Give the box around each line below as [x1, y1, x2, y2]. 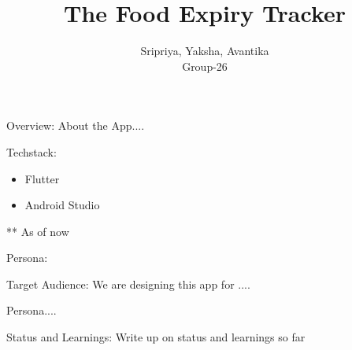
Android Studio [24, 197, 100, 213]
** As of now [6, 223, 69, 239]
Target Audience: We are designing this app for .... [6, 275, 250, 292]
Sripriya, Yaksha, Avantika [140, 42, 269, 59]
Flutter [24, 170, 60, 186]
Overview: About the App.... [6, 117, 145, 134]
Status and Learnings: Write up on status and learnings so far [6, 329, 306, 345]
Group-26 [182, 57, 228, 74]
